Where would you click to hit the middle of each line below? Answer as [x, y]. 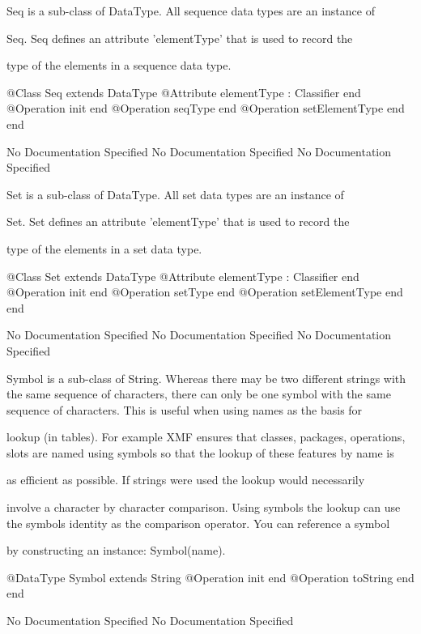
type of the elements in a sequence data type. [119, 65]
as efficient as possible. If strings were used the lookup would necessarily [186, 480]
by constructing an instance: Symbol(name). [116, 550]
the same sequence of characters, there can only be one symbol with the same [199, 394]
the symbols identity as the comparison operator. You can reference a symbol [198, 523]
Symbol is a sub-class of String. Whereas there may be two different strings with [206, 378]
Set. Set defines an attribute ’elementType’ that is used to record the [178, 221]
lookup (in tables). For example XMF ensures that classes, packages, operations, [206, 437]
